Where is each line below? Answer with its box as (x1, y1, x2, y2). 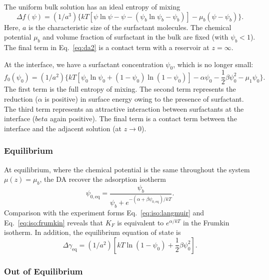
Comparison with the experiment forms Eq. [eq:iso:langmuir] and (4, 207, 204, 217)
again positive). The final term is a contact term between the (49, 113, 237, 124)
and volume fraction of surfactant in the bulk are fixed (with (42, 32, 228, 42)
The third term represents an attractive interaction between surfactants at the (4, 103, 244, 114)
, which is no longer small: (173, 59, 253, 69)
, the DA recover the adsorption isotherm (39, 174, 166, 184)
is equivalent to (117, 217, 164, 227)
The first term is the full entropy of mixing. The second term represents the (4, 84, 236, 94)
